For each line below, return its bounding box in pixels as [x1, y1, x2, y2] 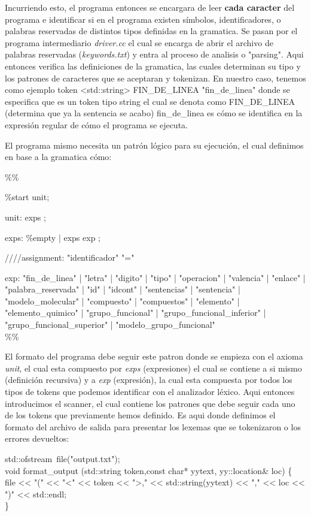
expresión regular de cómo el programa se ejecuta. [5, 118, 188, 131]
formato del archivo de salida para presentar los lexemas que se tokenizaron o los [5, 420, 301, 433]
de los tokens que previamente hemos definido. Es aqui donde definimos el [5, 409, 276, 421]
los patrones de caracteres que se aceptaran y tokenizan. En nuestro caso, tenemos [5, 71, 306, 84]
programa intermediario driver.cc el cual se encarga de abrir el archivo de [5, 36, 273, 49]
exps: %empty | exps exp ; [5, 231, 100, 243]
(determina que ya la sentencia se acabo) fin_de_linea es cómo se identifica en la [5, 107, 303, 119]
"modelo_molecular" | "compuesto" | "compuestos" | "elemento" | [5, 294, 240, 307]
